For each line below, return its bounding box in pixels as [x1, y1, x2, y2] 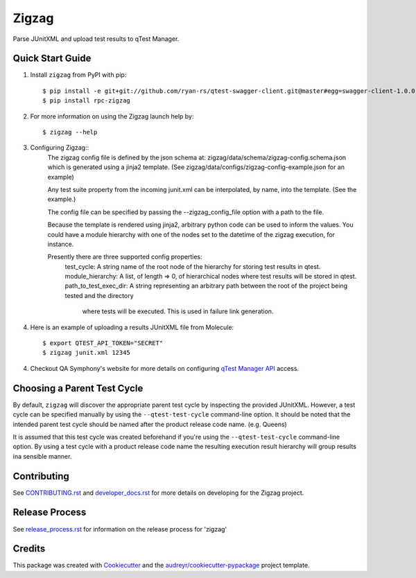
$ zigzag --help [42, 128, 98, 137]
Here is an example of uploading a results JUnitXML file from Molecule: [30, 323, 234, 331]
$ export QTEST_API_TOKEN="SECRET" [42, 340, 164, 347]
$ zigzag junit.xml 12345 [42, 349, 131, 357]
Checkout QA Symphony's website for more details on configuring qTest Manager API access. [30, 364, 300, 372]
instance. [47, 240, 74, 248]
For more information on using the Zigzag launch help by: [30, 112, 194, 121]
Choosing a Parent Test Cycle [12, 382, 144, 394]
